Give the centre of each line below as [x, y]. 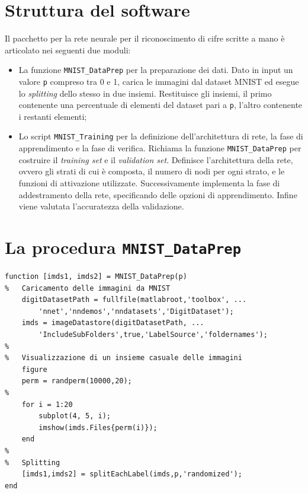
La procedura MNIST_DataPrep [123, 246]
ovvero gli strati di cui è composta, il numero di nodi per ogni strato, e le [152, 171]
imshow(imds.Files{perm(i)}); [98, 427]
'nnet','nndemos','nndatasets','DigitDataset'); [136, 311]
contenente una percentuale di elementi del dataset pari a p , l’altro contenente [161, 105]
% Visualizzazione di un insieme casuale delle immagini [123, 358]
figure [34, 369]
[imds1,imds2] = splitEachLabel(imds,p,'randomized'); [132, 474]
